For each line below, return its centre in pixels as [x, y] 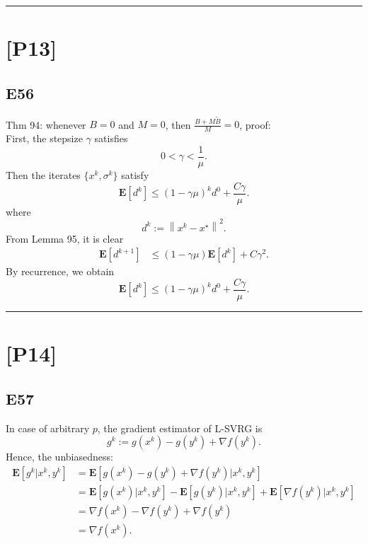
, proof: [255, 124]
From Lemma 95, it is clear [65, 238]
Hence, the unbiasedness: [59, 457]
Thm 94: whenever [46, 124]
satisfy [135, 174]
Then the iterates [43, 174]
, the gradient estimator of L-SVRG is [180, 428]
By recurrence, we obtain [60, 271]
